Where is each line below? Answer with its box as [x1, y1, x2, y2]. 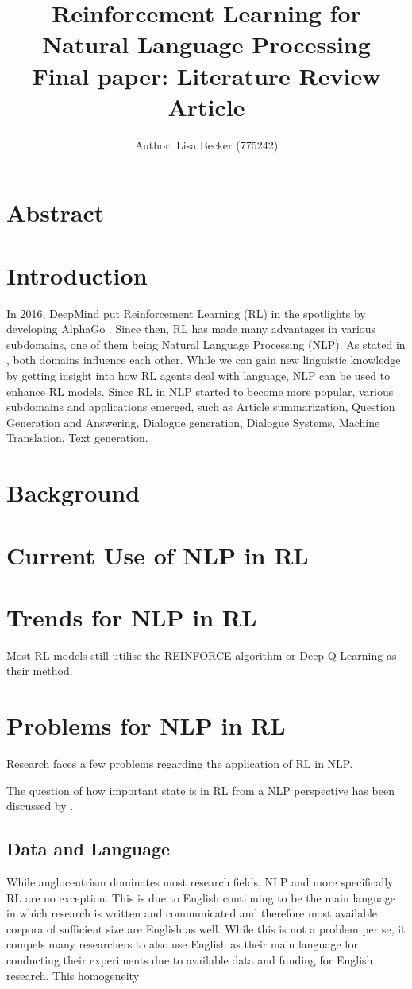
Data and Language [6, 836, 171, 861]
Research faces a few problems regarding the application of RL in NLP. [6, 755, 353, 772]
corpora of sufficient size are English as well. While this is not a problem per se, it [6, 920, 406, 937]
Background [6, 476, 141, 509]
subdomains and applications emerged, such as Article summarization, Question [6, 398, 395, 415]
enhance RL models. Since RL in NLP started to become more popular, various [6, 382, 394, 399]
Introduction [6, 258, 148, 291]
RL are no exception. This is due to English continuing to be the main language [6, 889, 396, 906]
